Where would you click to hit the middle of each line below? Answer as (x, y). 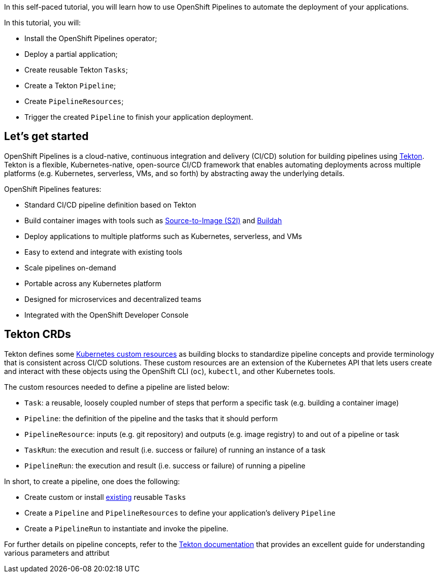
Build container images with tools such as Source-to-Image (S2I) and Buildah (153, 220)
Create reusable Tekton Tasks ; (76, 70)
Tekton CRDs (38, 334)
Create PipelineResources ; (74, 101)
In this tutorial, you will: (43, 23)
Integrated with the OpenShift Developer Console (107, 315)
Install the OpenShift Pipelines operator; (91, 38)
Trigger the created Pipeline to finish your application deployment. (139, 117)
